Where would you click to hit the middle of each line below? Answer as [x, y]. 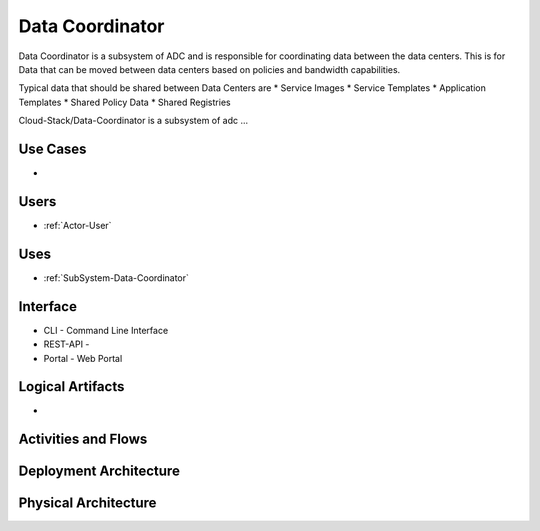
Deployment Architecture [99, 471]
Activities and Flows [83, 439]
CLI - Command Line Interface [106, 330]
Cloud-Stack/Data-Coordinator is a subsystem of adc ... [133, 121]
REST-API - [66, 344]
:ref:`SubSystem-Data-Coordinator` [116, 277]
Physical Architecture [87, 503]
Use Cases [52, 148]
